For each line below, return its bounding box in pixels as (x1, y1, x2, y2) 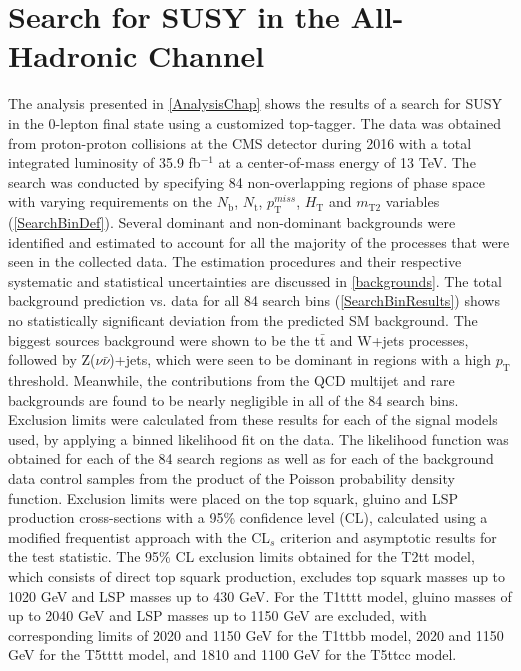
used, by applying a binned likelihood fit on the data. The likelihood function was (8, 428, 509, 449)
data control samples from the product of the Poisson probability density (8, 468, 455, 488)
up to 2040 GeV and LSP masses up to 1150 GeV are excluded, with (8, 605, 427, 626)
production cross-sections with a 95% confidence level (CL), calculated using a (8, 507, 488, 528)
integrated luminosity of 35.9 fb (8, 152, 201, 173)
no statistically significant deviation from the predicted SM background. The (8, 310, 478, 331)
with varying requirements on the (8, 191, 212, 212)
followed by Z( (8, 349, 96, 370)
